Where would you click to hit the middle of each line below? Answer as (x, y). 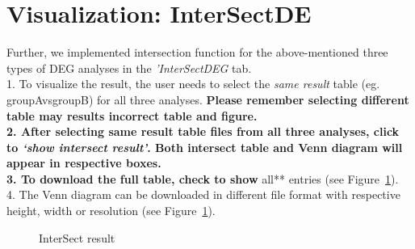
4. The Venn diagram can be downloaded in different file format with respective (203, 194)
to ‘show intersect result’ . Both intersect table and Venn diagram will (205, 147)
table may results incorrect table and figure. (132, 115)
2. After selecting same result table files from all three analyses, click (203, 131)
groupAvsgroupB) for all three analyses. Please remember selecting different (208, 99)
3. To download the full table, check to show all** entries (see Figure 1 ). (203, 178)
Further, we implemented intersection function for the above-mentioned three (197, 52)
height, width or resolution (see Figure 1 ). (111, 211)
